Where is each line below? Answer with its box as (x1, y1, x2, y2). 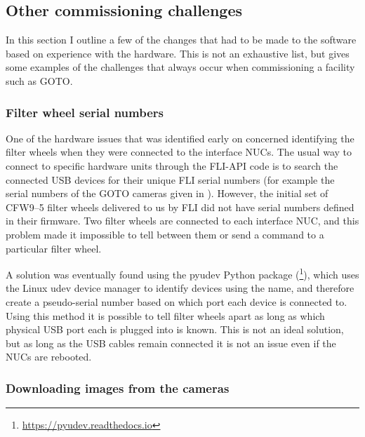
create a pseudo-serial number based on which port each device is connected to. (6, 294, 347, 309)
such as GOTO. (6, 73, 73, 88)
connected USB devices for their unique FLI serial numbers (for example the (6, 172, 335, 187)
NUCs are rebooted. (6, 349, 92, 364)
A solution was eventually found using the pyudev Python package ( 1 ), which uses (6, 265, 359, 281)
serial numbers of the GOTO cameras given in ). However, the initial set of (6, 186, 328, 201)
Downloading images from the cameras (6, 379, 230, 396)
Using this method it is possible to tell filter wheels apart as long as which (6, 308, 325, 323)
